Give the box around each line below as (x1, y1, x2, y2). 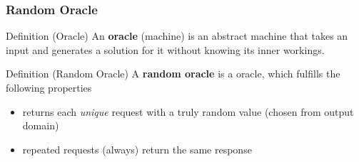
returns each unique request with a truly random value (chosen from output (22, 104, 354, 119)
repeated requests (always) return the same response (22, 141, 252, 156)
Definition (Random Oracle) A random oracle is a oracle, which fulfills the (6, 66, 340, 81)
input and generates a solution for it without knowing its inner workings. (6, 42, 325, 57)
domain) (22, 118, 59, 133)
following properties (6, 80, 92, 94)
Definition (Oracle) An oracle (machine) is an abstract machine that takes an (6, 28, 348, 43)
